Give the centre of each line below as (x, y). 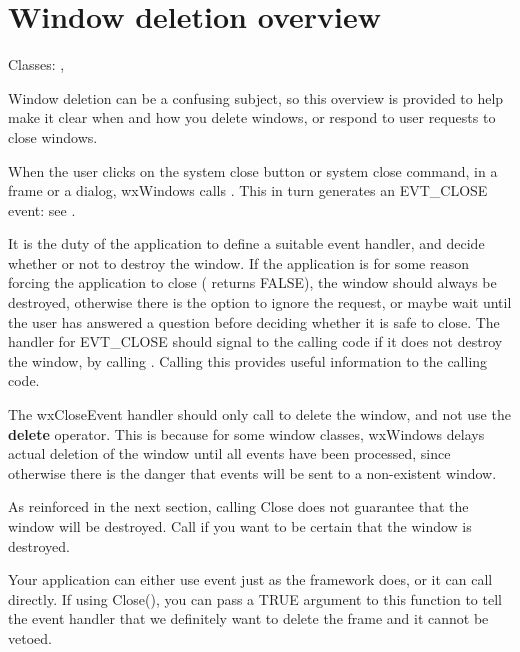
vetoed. (30, 637)
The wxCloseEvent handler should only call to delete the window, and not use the (259, 414)
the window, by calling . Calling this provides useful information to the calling (248, 360)
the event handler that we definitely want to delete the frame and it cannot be (248, 618)
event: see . (42, 209)
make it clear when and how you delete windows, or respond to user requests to (252, 117)
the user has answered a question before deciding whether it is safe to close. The (254, 321)
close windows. (53, 136)
